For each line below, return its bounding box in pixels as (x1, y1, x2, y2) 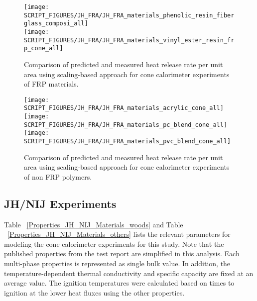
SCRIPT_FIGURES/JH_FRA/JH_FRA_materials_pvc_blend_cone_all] (24, 138, 231, 145)
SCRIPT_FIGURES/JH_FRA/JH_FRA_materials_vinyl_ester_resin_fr (24, 36, 235, 44)
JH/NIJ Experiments (4, 196, 117, 211)
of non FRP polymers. (24, 171, 92, 182)
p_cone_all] (24, 45, 63, 52)
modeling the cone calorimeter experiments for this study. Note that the (4, 238, 224, 249)
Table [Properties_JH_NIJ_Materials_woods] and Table (4, 219, 183, 229)
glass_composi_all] (24, 20, 88, 27)
